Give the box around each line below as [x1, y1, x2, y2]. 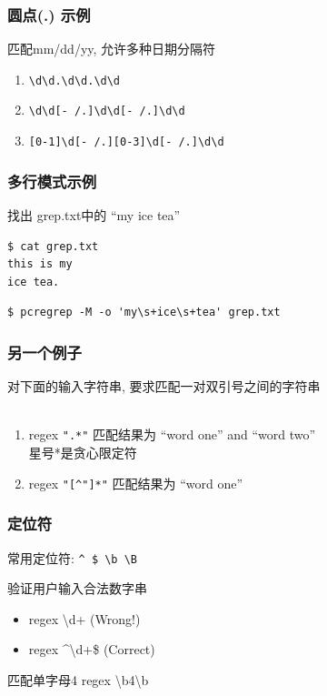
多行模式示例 [7, 169, 97, 192]
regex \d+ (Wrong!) [28, 609, 141, 628]
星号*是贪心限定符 [28, 443, 137, 462]
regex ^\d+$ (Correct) [28, 640, 155, 659]
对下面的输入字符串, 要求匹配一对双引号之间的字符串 [7, 377, 321, 396]
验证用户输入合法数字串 [7, 579, 147, 598]
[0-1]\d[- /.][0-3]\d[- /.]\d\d [28, 136, 224, 149]
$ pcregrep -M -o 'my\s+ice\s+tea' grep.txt [7, 306, 281, 319]
